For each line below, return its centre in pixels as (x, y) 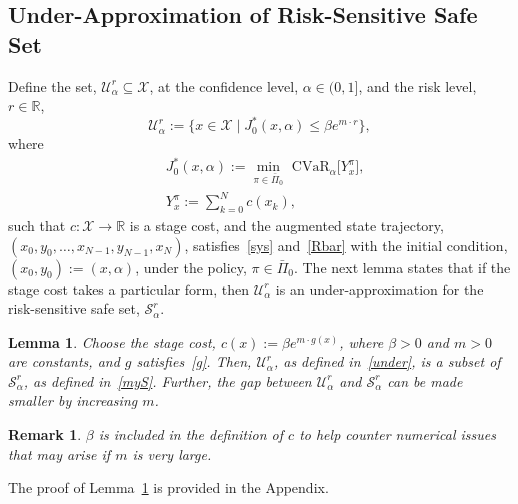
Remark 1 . (45, 434)
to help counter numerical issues (397, 434)
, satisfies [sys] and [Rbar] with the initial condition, (346, 244)
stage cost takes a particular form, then (129, 288)
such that (37, 224)
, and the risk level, (417, 85)
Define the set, (52, 85)
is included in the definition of (191, 434)
